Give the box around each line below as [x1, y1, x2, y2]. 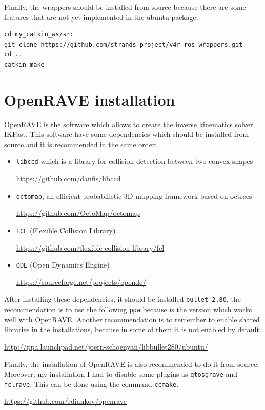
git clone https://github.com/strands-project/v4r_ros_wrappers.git [4, 40, 243, 48]
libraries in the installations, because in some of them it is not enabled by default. [4, 324, 261, 335]
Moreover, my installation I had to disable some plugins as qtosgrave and [4, 368, 237, 379]
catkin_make [4, 60, 45, 68]
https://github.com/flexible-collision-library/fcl [16, 242, 165, 253]
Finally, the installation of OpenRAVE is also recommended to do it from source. [4, 358, 259, 369]
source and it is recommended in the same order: [4, 138, 157, 149]
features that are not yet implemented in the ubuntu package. [4, 11, 198, 22]
